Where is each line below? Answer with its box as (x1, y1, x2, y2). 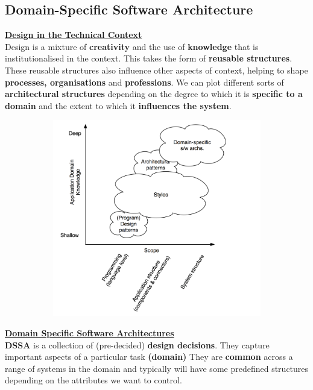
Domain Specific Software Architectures (5, 326, 174, 339)
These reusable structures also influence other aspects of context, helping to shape (5, 63, 308, 76)
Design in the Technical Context (5, 28, 142, 41)
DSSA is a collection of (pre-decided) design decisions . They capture (5, 338, 270, 351)
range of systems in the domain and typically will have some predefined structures (5, 362, 309, 374)
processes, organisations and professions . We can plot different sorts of (5, 75, 284, 88)
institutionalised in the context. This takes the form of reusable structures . (5, 52, 292, 64)
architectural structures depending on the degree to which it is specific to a (5, 87, 303, 100)
